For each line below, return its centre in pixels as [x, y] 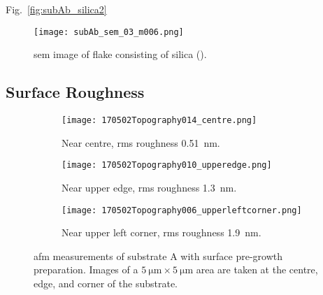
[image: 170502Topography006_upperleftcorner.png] [182, 210]
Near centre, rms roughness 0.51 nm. [141, 142]
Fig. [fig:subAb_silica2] [56, 9]
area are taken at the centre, [257, 269]
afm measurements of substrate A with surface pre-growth [158, 256]
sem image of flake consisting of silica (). [120, 54]
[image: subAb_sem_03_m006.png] [109, 32]
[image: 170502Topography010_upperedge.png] [167, 165]
